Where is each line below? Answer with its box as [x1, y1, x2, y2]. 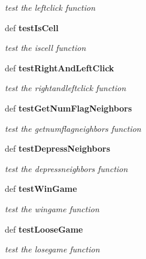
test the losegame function [5, 243, 100, 255]
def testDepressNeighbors [5, 142, 111, 155]
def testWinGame [5, 182, 77, 195]
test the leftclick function [5, 1, 96, 13]
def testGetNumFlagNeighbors [5, 101, 132, 114]
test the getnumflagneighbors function [5, 122, 141, 134]
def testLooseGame [5, 222, 83, 235]
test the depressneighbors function [5, 162, 128, 174]
